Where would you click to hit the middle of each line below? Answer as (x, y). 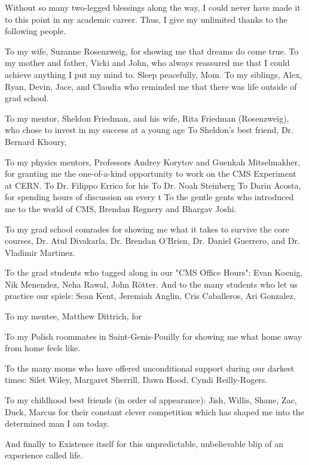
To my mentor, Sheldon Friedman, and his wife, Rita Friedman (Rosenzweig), (147, 118)
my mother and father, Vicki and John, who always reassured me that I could (147, 63)
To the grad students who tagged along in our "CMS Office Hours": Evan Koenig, (154, 272)
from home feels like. (43, 348)
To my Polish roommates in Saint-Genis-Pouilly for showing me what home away (154, 336)
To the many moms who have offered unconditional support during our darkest (150, 368)
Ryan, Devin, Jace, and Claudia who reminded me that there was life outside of (151, 86)
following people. (36, 31)
